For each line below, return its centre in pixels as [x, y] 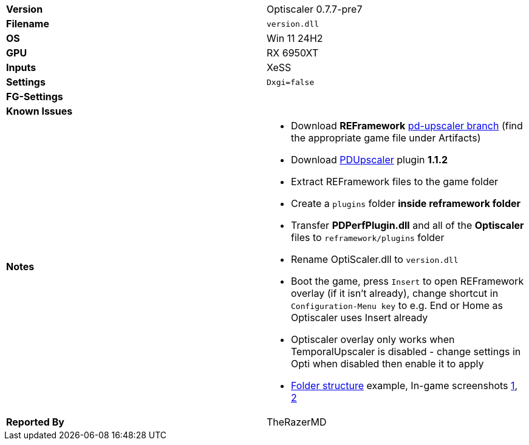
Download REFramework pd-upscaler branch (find [407, 126]
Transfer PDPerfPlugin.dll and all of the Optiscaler [408, 225]
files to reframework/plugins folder [368, 237]
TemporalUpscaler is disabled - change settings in [406, 352]
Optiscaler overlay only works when [373, 339]
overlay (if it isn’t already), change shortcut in [395, 293]
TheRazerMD [297, 422]
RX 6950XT [293, 53]
